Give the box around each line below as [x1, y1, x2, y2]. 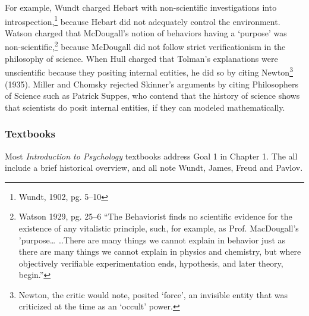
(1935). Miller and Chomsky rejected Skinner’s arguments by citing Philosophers [5, 77, 298, 90]
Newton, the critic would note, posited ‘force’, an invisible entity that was [18, 288, 288, 301]
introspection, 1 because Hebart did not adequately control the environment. [5, 13, 280, 27]
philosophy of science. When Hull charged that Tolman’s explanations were [5, 52, 278, 64]
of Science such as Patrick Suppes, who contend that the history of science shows [5, 89, 300, 102]
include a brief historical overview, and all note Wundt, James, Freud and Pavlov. [5, 161, 303, 174]
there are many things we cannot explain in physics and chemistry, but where [18, 245, 301, 258]
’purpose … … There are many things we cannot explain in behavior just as [18, 233, 286, 246]
